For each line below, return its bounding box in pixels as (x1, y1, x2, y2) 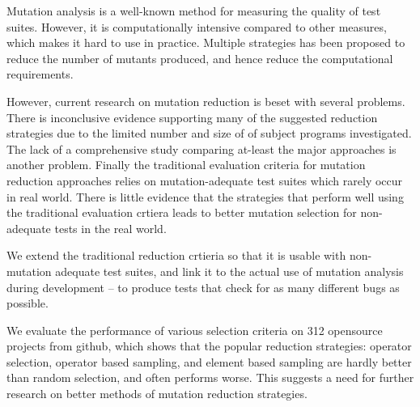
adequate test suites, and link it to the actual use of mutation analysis (55, 262, 404, 279)
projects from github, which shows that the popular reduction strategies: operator (6, 337, 412, 354)
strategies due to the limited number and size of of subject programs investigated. (6, 125, 412, 142)
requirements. (6, 66, 74, 83)
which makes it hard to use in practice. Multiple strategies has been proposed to (6, 34, 405, 51)
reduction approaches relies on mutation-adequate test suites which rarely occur (6, 172, 403, 189)
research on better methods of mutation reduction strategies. (6, 385, 308, 402)
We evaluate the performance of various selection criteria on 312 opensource (6, 321, 383, 338)
